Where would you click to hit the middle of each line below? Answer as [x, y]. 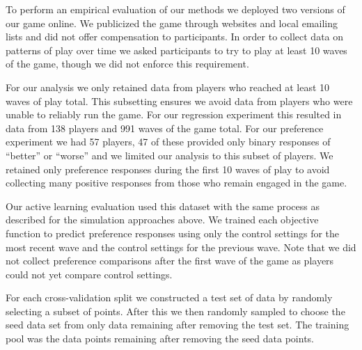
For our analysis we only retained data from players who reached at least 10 [168, 87]
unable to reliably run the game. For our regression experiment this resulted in [174, 114]
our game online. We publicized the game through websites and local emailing [172, 23]
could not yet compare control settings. [89, 274]
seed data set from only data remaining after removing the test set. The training [178, 325]
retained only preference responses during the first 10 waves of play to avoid [168, 169]
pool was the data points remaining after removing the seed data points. [160, 339]
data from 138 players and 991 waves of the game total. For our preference [165, 128]
